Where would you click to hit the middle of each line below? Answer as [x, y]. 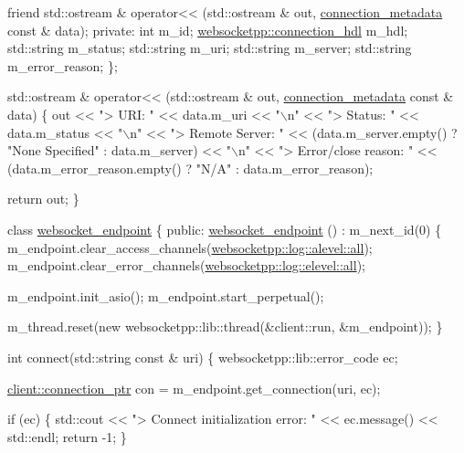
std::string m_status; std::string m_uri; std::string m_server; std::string [210, 48]
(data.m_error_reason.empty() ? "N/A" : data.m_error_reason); [190, 168]
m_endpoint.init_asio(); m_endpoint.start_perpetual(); [166, 295]
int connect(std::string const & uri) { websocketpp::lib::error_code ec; [203, 357]
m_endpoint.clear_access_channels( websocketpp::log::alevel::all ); [190, 247]
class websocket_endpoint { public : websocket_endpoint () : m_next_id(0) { [225, 229]
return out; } [43, 199]
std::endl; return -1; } [67, 436]
